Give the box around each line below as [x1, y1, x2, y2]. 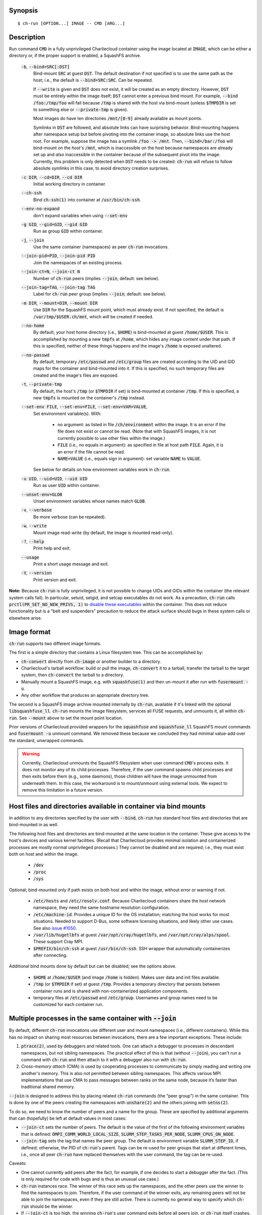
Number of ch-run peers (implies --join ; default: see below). [33, 275, 160, 281]
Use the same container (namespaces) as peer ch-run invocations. [33, 244, 169, 250]
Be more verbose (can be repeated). [33, 514, 106, 520]
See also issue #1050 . [33, 925, 77, 931]
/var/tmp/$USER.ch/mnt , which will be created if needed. [33, 313, 154, 319]
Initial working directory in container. [33, 181, 106, 187]
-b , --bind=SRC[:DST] [21, 64, 70, 69]
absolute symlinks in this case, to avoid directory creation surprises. [33, 165, 169, 171]
